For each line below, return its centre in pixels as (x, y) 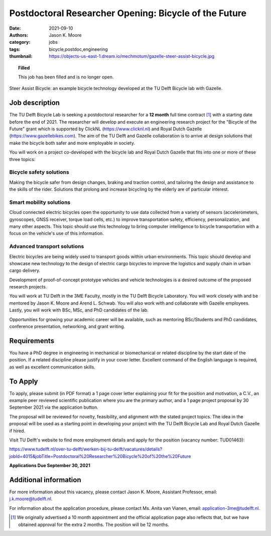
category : (20, 42)
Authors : (19, 35)
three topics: (22, 159)
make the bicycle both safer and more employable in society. (72, 143)
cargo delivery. (25, 271)
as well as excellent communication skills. (52, 367)
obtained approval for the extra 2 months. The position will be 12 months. (94, 524)
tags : (15, 49)
